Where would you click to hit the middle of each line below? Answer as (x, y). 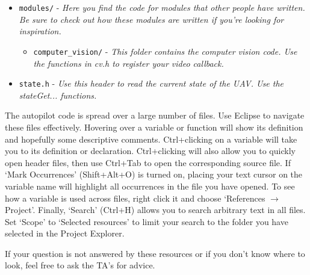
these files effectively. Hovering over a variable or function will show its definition (154, 127)
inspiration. (40, 31)
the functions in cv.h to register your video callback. (129, 63)
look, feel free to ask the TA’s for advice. (80, 265)
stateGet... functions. (58, 95)
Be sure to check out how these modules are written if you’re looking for (151, 19)
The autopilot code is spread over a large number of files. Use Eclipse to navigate (155, 115)
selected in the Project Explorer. (65, 233)
